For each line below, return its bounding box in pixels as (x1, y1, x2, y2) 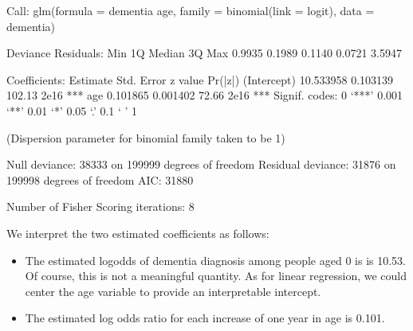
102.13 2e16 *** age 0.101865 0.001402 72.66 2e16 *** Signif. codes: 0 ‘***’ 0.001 (6, 87, 403, 103)
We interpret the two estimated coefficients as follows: (6, 224, 269, 241)
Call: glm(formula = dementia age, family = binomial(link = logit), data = (6, 2, 375, 18)
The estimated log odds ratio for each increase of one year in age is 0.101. (25, 310, 385, 326)
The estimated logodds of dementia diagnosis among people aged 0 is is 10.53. (25, 251, 406, 268)
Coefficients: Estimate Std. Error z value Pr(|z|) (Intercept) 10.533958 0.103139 (6, 71, 394, 88)
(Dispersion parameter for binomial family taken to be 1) (6, 129, 285, 146)
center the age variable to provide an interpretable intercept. (25, 282, 321, 299)
